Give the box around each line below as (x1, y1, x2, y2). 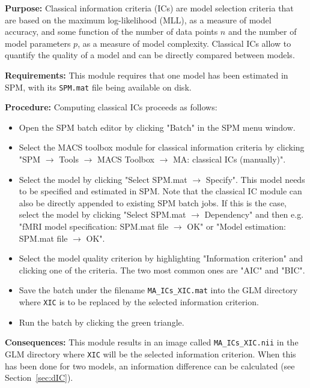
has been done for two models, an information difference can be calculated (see (5, 359, 295, 372)
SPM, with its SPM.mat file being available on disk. (5, 80, 192, 93)
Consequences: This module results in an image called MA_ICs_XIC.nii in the (5, 336, 299, 348)
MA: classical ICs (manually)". (173, 153, 286, 165)
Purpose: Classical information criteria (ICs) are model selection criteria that (5, 2, 294, 14)
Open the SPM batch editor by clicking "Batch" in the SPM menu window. (19, 121, 296, 133)
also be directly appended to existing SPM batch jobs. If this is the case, (19, 196, 287, 209)
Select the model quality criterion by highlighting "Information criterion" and (19, 252, 303, 264)
